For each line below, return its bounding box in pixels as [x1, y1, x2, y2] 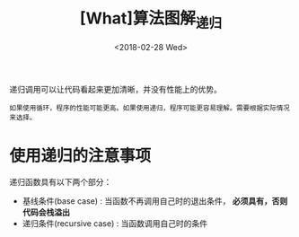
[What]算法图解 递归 [79, 8, 223, 31]
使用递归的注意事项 [9, 145, 152, 166]
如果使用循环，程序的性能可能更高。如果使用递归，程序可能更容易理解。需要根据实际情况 [9, 103, 290, 112]
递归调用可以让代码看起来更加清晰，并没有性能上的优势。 [9, 83, 222, 94]
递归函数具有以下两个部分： [9, 177, 112, 188]
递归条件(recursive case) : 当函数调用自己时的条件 [22, 218, 208, 229]
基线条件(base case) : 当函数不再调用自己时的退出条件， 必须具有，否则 [22, 196, 288, 206]
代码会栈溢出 [22, 207, 70, 218]
